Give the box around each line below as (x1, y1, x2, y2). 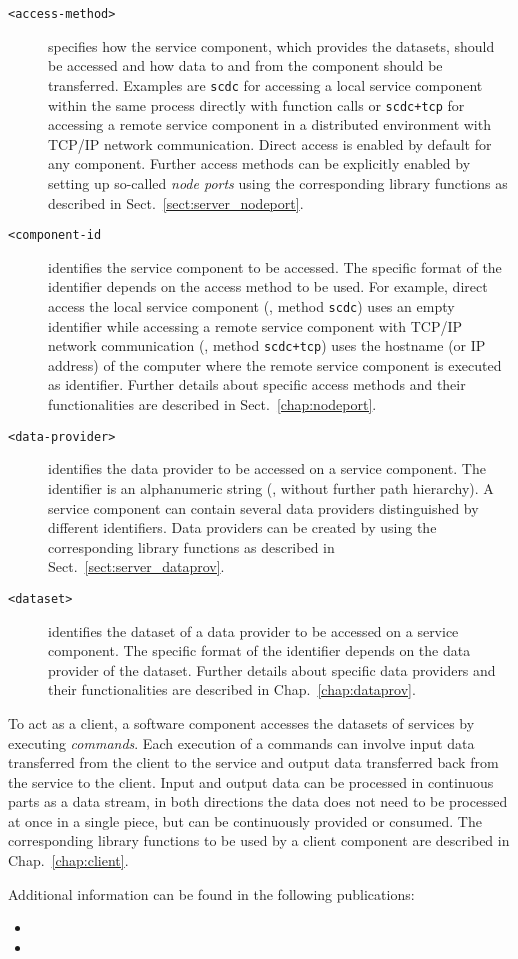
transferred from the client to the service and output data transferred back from (8, 752, 499, 773)
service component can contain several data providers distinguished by (48, 497, 479, 518)
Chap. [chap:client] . (8, 850, 129, 871)
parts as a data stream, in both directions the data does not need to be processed (8, 791, 508, 812)
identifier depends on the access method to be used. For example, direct (48, 276, 488, 297)
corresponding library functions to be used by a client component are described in (8, 830, 510, 851)
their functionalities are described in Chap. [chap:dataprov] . (48, 679, 416, 700)
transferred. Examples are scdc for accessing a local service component (48, 74, 483, 95)
